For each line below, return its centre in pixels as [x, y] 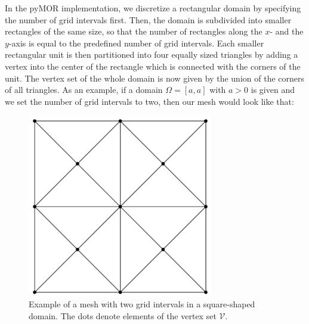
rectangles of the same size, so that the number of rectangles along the [134, 31]
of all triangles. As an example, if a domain [84, 90]
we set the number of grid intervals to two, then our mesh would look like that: [149, 101]
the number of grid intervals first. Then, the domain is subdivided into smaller [148, 19]
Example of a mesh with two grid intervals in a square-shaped [142, 304]
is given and [273, 90]
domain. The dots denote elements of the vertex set [123, 315]
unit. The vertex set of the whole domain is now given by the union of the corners [154, 78]
